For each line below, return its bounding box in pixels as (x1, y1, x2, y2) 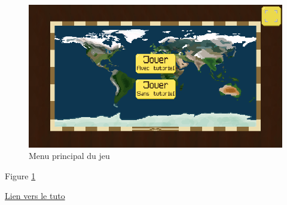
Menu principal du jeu (29, 149, 110, 162)
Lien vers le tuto (5, 189, 65, 202)
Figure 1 (5, 169, 36, 182)
